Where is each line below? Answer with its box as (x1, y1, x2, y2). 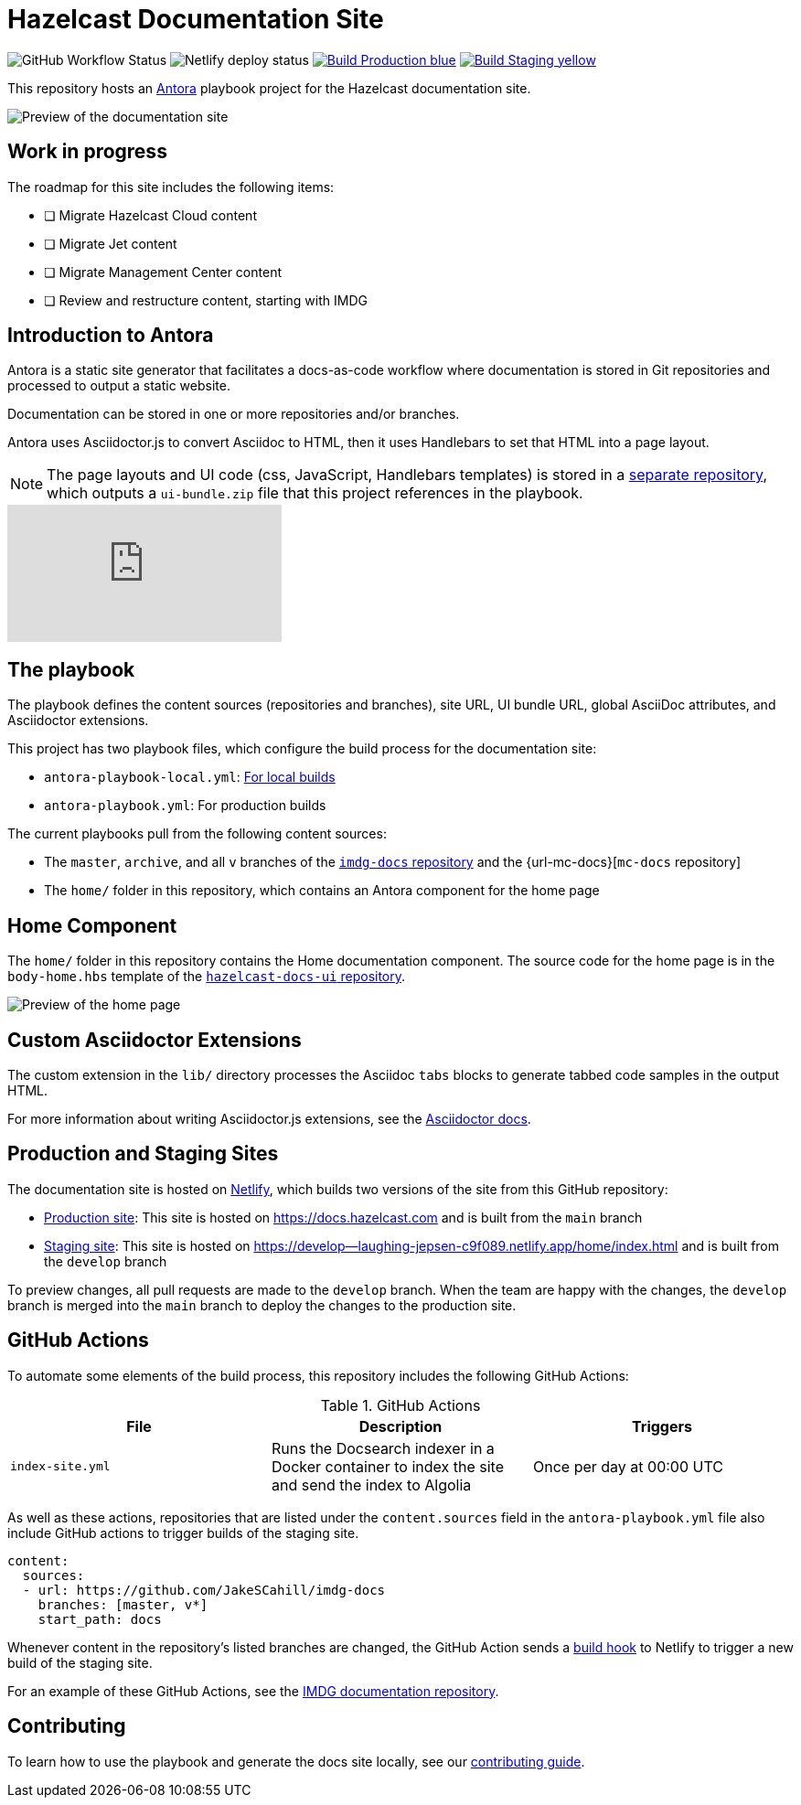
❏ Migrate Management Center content (44, 263, 282, 280)
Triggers (632, 1416, 692, 1436)
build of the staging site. (7, 1654, 153, 1671)
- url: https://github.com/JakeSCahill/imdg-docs (22, 1582, 386, 1597)
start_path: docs (37, 1611, 162, 1627)
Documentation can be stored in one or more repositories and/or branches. (7, 406, 460, 422)
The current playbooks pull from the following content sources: (7, 826, 387, 842)
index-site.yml (10, 1459, 111, 1474)
